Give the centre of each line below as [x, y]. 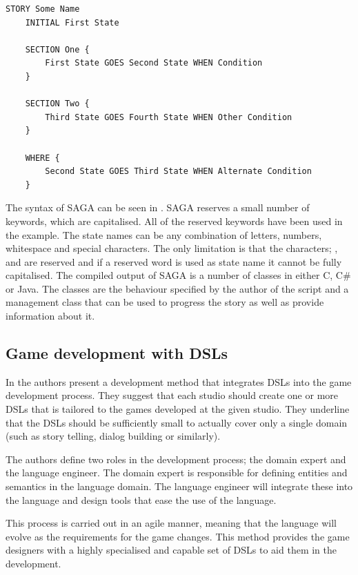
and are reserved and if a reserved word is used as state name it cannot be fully [174, 261]
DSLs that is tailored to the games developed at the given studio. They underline [178, 409]
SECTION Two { [57, 104]
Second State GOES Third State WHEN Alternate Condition [178, 172]
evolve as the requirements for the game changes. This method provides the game [178, 536]
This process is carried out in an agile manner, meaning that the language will [171, 523]
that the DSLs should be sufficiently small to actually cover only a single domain [177, 422]
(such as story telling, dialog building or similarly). [113, 436]
